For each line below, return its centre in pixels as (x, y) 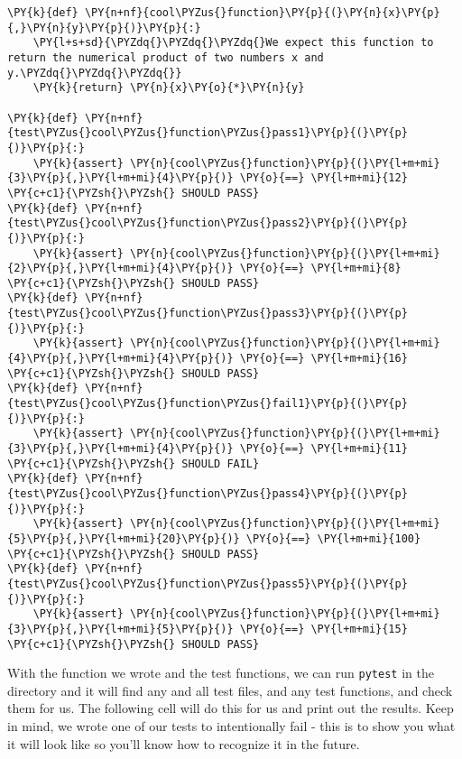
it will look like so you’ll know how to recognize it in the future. (184, 743)
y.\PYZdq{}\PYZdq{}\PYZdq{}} (95, 73)
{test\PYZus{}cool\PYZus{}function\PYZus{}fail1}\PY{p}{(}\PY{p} (208, 404)
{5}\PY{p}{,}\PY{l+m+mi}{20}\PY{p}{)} (124, 538)
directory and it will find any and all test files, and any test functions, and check (230, 690)
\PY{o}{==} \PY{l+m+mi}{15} (323, 629)
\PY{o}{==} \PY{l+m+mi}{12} (323, 178)
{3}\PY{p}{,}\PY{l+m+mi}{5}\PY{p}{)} (120, 629)
